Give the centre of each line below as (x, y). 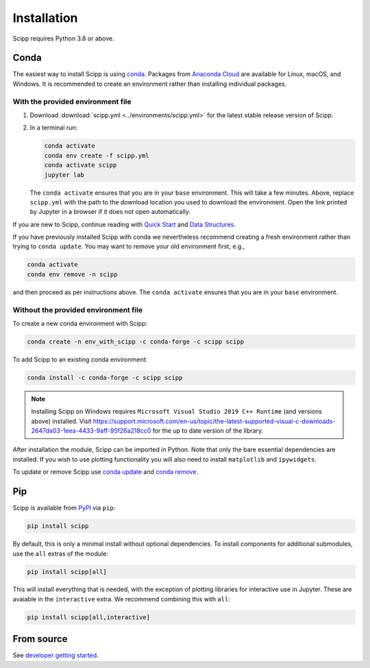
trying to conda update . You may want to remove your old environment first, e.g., (129, 246)
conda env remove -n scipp (72, 274)
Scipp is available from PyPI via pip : (64, 508)
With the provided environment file (72, 102)
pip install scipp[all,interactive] (89, 617)
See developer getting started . (56, 656)
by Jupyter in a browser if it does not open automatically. (110, 212)
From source (40, 639)
